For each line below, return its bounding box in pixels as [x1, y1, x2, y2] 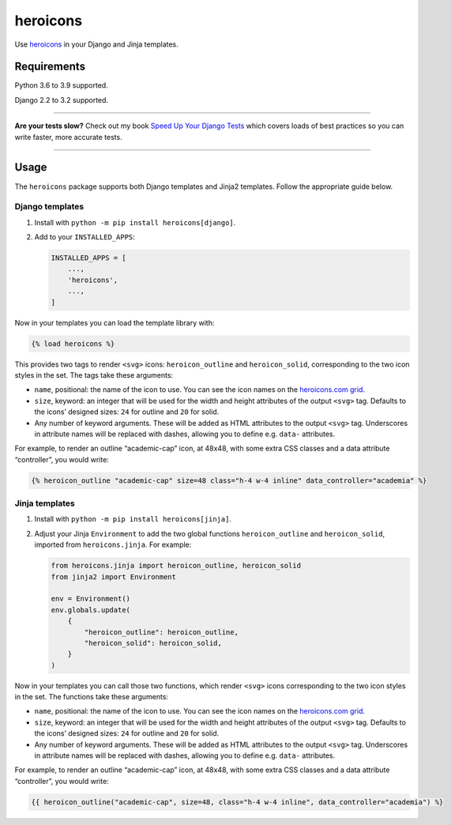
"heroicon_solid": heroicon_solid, [84, 639, 223, 647]
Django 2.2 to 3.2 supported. [14, 95, 109, 104]
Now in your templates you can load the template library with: [14, 318, 215, 327]
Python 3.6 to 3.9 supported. [14, 81, 108, 90]
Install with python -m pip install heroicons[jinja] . [34, 514, 232, 524]
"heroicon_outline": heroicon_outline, [84, 627, 239, 636]
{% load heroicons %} [31, 339, 115, 348]
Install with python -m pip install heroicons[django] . [34, 217, 236, 227]
